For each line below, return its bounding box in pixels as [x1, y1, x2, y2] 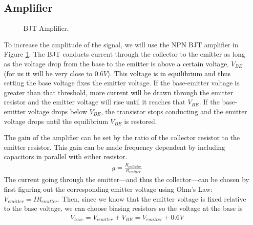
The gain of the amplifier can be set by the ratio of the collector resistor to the [4, 132, 240, 143]
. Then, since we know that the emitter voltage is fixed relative [58, 193, 246, 204]
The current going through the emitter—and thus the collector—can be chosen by [4, 174, 250, 184]
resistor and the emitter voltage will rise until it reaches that [4, 97, 186, 107]
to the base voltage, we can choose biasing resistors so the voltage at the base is [4, 203, 243, 213]
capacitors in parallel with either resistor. [4, 151, 127, 162]
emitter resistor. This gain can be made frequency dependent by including [4, 142, 226, 152]
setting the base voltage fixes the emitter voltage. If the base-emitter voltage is [4, 78, 240, 88]
